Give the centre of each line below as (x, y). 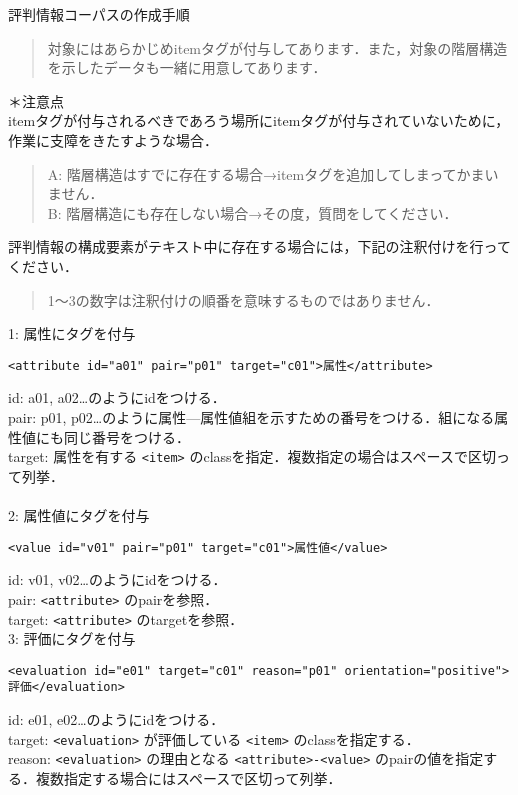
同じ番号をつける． (126, 436)
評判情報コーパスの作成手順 (99, 14)
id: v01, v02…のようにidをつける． (117, 579)
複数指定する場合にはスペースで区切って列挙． (188, 777)
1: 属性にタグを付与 (72, 333)
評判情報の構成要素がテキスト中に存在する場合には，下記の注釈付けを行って (259, 246)
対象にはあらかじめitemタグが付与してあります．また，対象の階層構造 (277, 47)
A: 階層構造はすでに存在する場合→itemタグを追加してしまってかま (266, 173)
